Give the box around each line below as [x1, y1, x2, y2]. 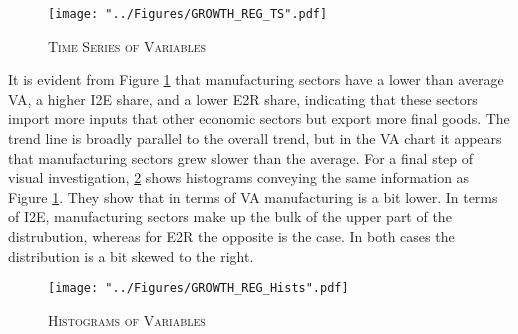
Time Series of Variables [48, 35, 207, 56]
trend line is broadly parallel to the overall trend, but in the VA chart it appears [8, 128, 502, 149]
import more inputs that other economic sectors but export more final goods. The [8, 108, 510, 129]
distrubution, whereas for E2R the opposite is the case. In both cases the [8, 226, 455, 246]
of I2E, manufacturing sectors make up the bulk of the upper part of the [8, 206, 452, 227]
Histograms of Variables [48, 309, 206, 330]
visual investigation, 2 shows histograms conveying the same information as [8, 167, 470, 188]
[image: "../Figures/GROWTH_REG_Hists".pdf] [48, 281, 349, 296]
